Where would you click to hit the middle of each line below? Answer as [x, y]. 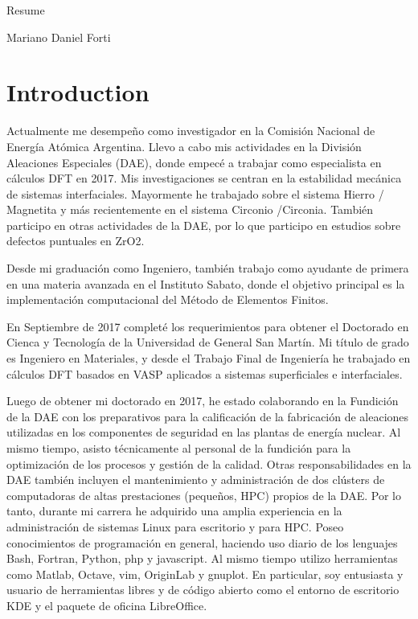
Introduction [78, 92]
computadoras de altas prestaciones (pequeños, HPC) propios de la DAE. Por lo [204, 495]
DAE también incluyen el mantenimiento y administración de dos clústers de [196, 480]
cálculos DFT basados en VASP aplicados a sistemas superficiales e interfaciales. [205, 373]
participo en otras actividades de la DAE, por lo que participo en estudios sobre [204, 225]
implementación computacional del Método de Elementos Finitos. [168, 299]
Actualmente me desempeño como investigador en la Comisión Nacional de [191, 131]
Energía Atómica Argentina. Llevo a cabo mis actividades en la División [184, 146]
